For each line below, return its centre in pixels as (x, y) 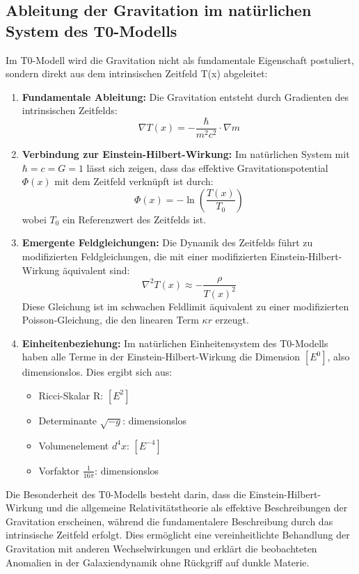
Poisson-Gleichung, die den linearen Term (110, 320)
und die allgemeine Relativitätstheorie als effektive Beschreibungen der (197, 508)
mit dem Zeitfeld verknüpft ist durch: (134, 181)
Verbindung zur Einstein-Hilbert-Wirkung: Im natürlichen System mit (186, 154)
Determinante (68, 420)
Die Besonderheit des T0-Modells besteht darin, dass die (126, 494)
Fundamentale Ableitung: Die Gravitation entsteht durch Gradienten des (185, 96)
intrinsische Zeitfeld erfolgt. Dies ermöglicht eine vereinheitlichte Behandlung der (178, 535)
